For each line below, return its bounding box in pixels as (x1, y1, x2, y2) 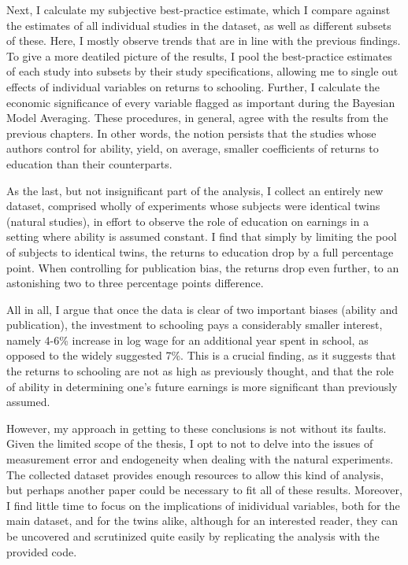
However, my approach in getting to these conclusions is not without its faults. (6, 419, 387, 436)
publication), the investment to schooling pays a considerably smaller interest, (6, 316, 383, 333)
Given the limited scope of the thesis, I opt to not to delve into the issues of (6, 435, 373, 452)
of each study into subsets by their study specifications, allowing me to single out (6, 63, 399, 79)
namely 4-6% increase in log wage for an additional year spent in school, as (6, 331, 369, 348)
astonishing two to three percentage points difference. (6, 275, 264, 291)
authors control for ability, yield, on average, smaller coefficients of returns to (6, 140, 379, 157)
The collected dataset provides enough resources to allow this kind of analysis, (6, 466, 384, 482)
